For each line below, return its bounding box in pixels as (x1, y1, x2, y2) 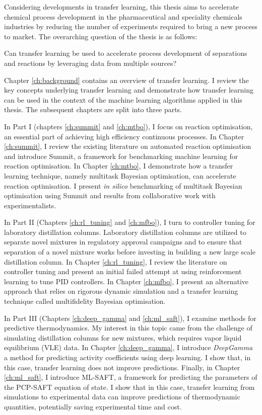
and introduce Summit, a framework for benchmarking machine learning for (4, 150, 238, 161)
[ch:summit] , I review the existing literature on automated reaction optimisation (4, 141, 251, 151)
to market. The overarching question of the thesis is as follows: (4, 31, 198, 41)
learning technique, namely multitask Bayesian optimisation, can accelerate (4, 170, 236, 181)
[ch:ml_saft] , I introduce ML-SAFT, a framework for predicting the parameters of (4, 372, 257, 382)
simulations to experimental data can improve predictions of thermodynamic (4, 391, 240, 402)
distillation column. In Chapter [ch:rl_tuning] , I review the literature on (4, 256, 227, 267)
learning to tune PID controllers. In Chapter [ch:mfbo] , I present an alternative (4, 276, 248, 286)
